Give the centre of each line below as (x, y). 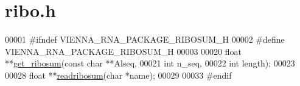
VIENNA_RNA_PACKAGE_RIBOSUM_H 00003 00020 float (124, 51)
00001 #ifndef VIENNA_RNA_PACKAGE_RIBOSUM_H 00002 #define (145, 39)
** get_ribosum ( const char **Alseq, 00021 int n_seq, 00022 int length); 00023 (150, 63)
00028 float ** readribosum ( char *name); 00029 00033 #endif (118, 75)
